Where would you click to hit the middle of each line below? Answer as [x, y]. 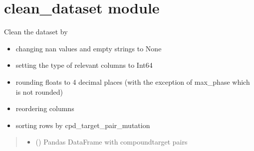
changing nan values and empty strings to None [89, 48]
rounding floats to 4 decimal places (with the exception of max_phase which [133, 81]
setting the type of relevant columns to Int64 [84, 65]
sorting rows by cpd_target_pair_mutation [83, 125]
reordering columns [45, 108]
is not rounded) [39, 91]
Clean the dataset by [36, 32]
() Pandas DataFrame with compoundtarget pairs [112, 142]
